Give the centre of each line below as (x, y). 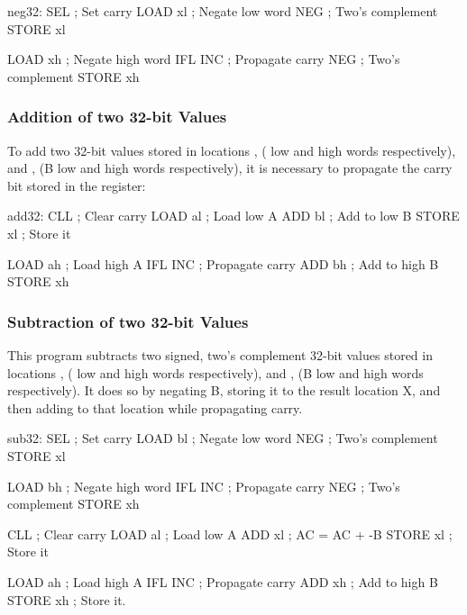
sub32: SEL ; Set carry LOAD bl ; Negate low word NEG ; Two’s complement (223, 438)
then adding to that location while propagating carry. (155, 407)
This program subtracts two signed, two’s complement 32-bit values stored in (220, 354)
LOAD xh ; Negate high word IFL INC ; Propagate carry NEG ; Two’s (204, 59)
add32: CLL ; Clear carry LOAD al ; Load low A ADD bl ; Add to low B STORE (233, 216)
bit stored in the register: (77, 185)
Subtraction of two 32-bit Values (128, 321)
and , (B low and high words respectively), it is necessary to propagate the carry (230, 168)
